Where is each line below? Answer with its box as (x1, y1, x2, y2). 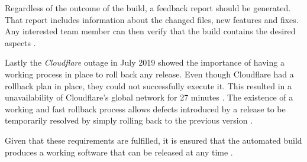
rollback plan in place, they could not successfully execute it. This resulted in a (5, 79, 292, 92)
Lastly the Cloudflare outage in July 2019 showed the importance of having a (5, 56, 285, 69)
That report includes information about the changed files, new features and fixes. (5, 13, 299, 25)
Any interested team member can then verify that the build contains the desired (5, 25, 296, 37)
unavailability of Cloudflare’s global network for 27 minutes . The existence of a (5, 91, 293, 103)
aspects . (5, 36, 36, 48)
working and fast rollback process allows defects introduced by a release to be (5, 102, 286, 115)
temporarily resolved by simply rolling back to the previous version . (5, 114, 253, 127)
